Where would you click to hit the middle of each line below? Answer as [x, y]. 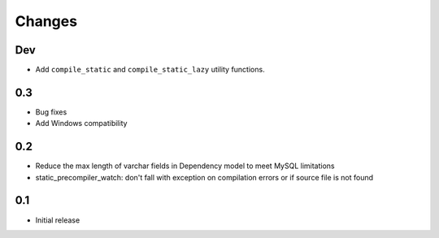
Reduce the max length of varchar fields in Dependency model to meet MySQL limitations [185, 166]
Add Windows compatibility [81, 123]
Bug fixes [51, 112]
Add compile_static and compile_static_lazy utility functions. [150, 70]
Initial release [58, 220]
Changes [46, 21]
